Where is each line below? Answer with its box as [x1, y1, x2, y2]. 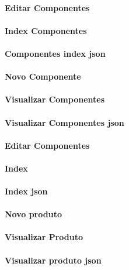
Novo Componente [5, 70, 81, 83]
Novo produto [5, 208, 62, 220]
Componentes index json [5, 47, 106, 59]
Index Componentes [5, 24, 87, 36]
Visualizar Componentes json [5, 116, 124, 128]
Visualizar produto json [5, 254, 102, 266]
